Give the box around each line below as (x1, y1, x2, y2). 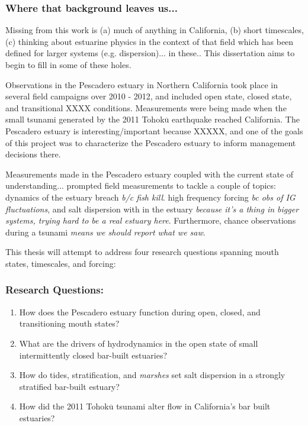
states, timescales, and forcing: (5, 257, 116, 269)
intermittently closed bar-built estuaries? (19, 348, 168, 361)
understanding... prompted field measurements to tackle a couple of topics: (5, 179, 276, 192)
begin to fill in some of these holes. (5, 59, 131, 70)
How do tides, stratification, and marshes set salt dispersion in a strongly (19, 369, 285, 381)
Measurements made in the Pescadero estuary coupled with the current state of (5, 167, 294, 180)
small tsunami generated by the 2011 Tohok (5, 113, 165, 125)
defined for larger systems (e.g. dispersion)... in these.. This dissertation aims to (5, 47, 295, 59)
